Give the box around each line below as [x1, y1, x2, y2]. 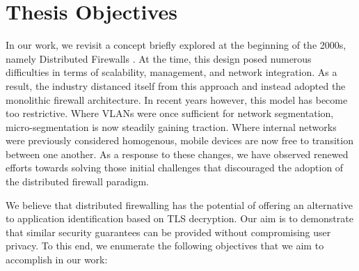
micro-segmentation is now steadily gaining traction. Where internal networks [6, 119, 337, 134]
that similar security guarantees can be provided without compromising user [6, 224, 331, 239]
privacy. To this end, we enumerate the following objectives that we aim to [6, 238, 324, 253]
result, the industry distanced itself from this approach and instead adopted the [6, 78, 346, 93]
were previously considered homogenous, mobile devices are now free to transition [6, 133, 353, 148]
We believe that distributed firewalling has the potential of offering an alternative [6, 197, 353, 212]
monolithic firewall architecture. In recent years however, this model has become [6, 92, 348, 107]
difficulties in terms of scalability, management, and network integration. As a [6, 65, 337, 79]
